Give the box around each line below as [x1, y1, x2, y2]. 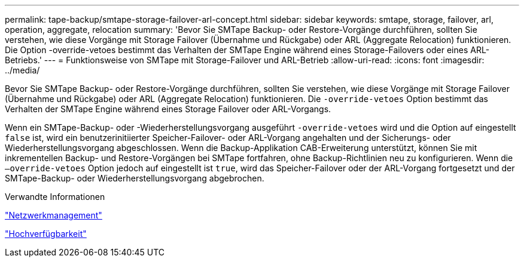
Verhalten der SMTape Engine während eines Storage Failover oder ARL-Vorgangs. [5, 104, 331, 114]
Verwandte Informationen [5, 192, 105, 202]
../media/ [5, 65, 40, 75]
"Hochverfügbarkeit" [5, 229, 87, 239]
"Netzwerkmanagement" [5, 210, 102, 220]
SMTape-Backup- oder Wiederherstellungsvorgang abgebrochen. [5, 173, 264, 183]
